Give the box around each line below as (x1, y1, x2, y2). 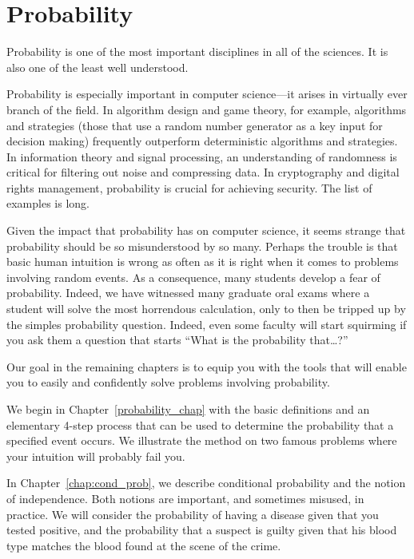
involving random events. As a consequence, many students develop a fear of (6, 268, 380, 285)
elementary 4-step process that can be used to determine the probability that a (6, 416, 394, 433)
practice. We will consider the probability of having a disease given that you (6, 505, 379, 522)
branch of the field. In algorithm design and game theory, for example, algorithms (6, 101, 407, 117)
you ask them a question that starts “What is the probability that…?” (6, 331, 348, 348)
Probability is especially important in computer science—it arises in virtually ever (6, 85, 408, 102)
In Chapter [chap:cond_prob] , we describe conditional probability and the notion (6, 474, 406, 491)
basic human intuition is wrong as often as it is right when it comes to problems (6, 253, 399, 270)
